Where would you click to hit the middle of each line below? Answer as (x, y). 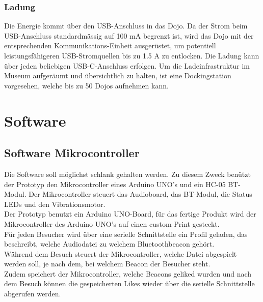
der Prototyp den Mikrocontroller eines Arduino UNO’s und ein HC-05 (115, 184)
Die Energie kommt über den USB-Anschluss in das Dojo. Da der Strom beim (126, 26)
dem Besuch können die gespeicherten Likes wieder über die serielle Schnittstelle (129, 283)
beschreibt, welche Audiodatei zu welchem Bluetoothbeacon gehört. (109, 244)
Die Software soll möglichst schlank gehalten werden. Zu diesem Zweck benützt (127, 174)
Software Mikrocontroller (72, 153)
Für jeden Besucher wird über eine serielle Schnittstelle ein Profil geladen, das (126, 234)
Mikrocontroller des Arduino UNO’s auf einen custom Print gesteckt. (112, 223)
